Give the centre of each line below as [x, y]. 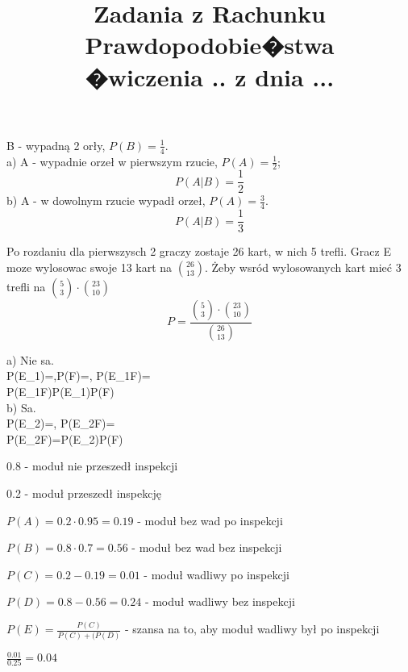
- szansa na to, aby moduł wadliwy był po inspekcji [252, 629]
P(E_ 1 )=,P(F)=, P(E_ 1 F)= [79, 376]
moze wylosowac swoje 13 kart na [90, 267]
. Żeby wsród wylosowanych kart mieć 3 [303, 267]
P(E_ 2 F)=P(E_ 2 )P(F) [65, 438]
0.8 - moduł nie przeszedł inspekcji [92, 466]
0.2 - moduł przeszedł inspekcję [84, 493]
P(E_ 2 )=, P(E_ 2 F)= [61, 423]
